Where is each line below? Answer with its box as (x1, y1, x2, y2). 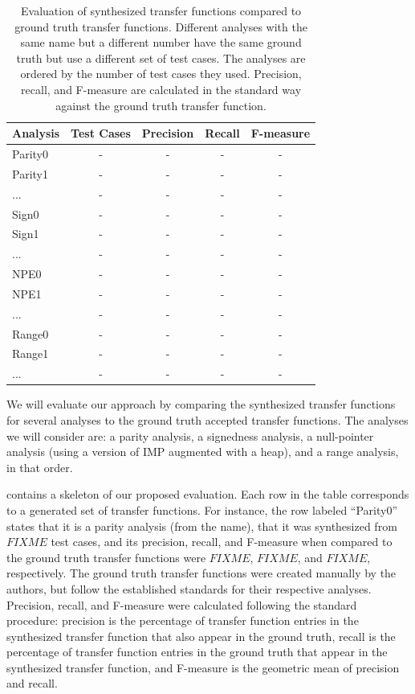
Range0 (12, 325, 49, 342)
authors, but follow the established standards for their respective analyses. (6, 580, 372, 597)
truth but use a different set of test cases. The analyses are (16, 49, 306, 66)
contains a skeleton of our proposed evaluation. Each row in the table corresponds (6, 486, 409, 503)
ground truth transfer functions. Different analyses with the (14, 18, 307, 35)
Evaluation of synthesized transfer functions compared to (21, 2, 302, 18)
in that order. (6, 458, 73, 475)
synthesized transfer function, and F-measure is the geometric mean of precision (6, 659, 400, 676)
